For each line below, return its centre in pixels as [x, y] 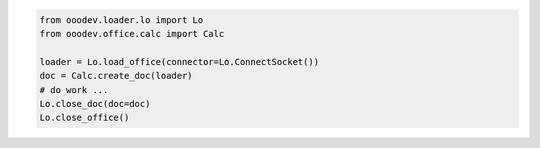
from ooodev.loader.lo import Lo [121, 19]
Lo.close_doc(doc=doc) [95, 103]
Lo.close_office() [84, 118]
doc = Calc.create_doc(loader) [116, 76]
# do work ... [74, 89]
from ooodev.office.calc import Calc [132, 33]
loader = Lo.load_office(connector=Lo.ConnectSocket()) [179, 61]
